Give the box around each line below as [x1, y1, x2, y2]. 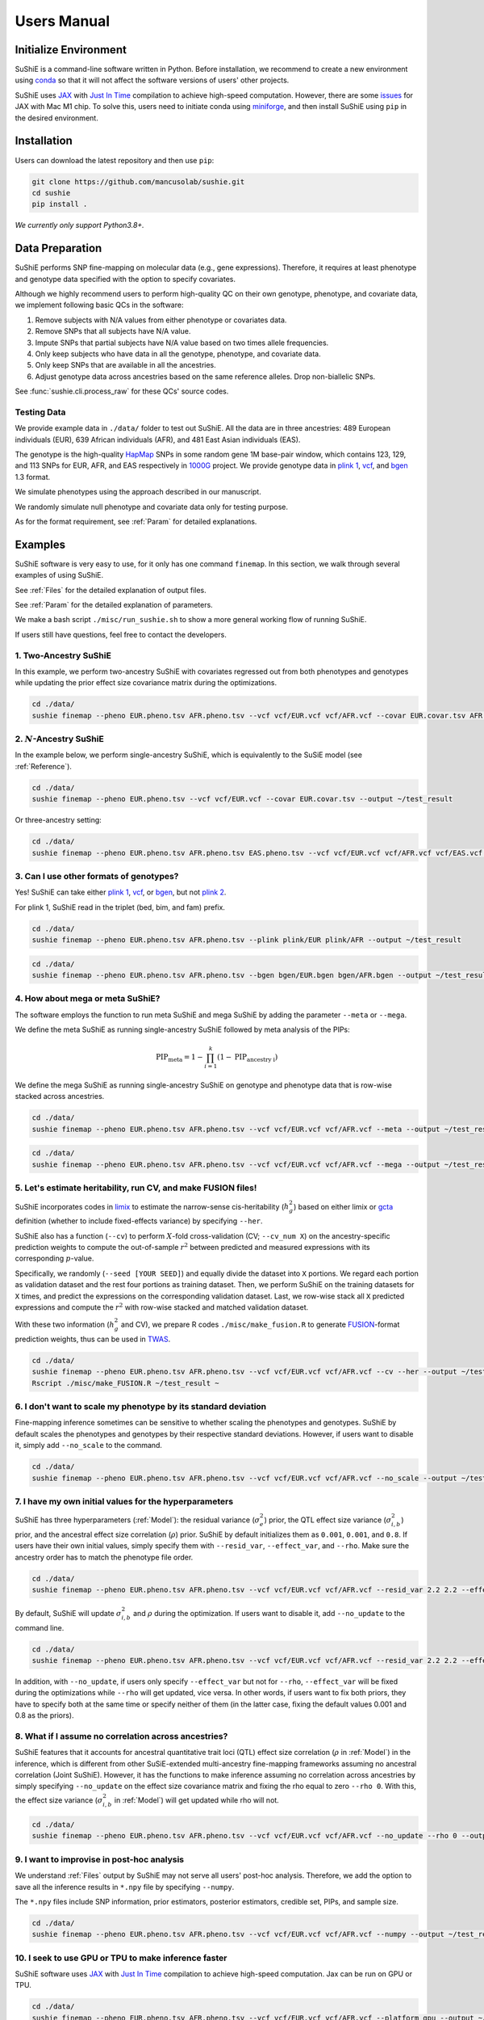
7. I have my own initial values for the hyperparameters [15, 1496, 234, 1507]
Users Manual [15, 12, 111, 30]
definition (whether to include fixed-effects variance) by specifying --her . [15, 1216, 263, 1226]
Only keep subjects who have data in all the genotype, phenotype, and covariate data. [35, 348, 322, 359]
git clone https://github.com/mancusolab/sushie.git [31, 177, 245, 186]
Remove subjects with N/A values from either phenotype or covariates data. [35, 315, 287, 325]
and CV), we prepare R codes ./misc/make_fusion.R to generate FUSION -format [121, 1319, 400, 1329]
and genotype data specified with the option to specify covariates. [15, 274, 236, 284]
